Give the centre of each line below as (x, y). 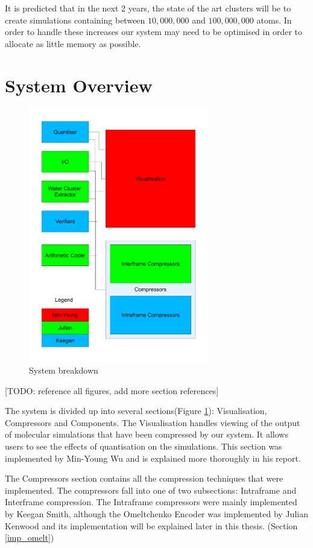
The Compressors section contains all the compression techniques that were (144, 478)
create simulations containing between (75, 20)
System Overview (79, 85)
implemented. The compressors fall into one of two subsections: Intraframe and (151, 490)
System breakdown (64, 370)
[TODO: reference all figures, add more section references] (112, 390)
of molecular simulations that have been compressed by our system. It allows (147, 434)
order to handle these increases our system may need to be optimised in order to (153, 32)
